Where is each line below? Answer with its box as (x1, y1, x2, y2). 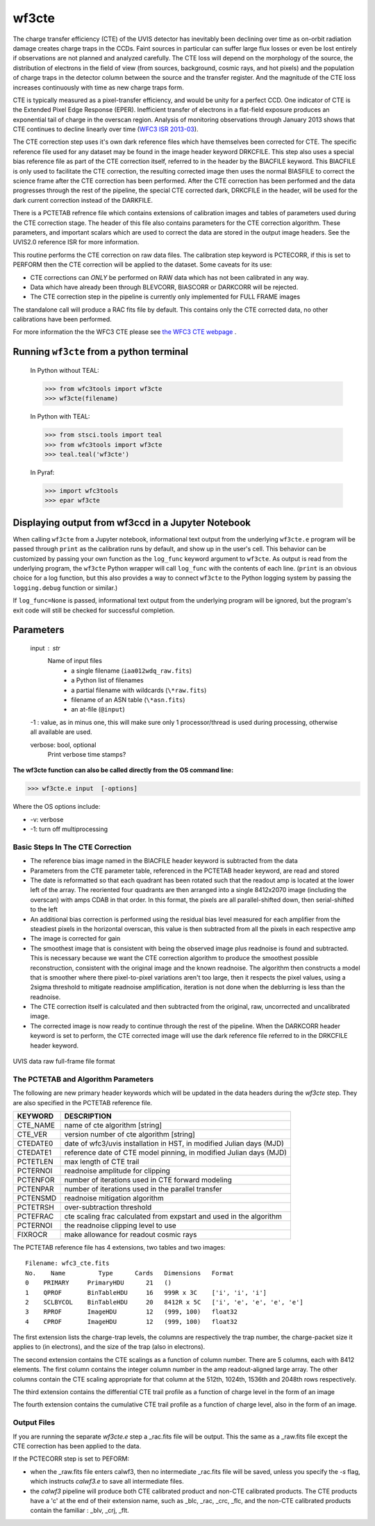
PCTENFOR (17, 1175, 55, 1184)
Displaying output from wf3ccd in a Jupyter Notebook (12, 517, 251, 528)
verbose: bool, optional (30, 740, 97, 749)
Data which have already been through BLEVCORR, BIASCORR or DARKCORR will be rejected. (30, 283, 299, 291)
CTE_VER (17, 1129, 48, 1139)
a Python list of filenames (71, 676, 144, 685)
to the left (30, 905, 58, 914)
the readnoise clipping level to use (64, 1221, 176, 1230)
